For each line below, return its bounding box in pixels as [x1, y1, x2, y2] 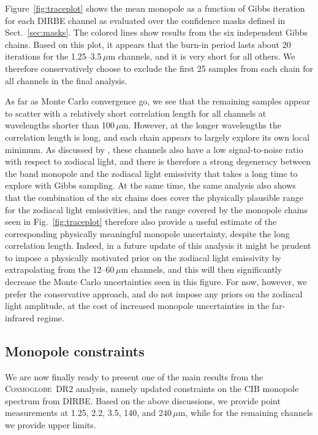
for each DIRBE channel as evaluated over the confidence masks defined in [5, 14, 286, 26]
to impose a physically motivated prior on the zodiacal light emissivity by [5, 251, 281, 264]
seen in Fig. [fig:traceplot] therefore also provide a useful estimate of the [5, 215, 277, 228]
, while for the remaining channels [185, 406, 313, 419]
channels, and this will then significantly [131, 263, 282, 276]
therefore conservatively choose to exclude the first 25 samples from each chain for [5, 61, 314, 74]
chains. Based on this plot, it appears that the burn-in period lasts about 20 [5, 37, 291, 50]
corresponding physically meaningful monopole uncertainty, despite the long [5, 227, 290, 240]
